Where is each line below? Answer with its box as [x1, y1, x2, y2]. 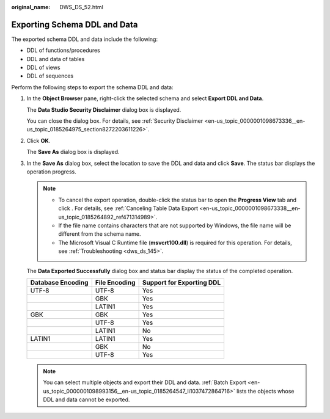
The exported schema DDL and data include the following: [11, 35, 158, 43]
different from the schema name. [58, 230, 141, 238]
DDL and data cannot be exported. [43, 396, 130, 403]
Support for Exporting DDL [142, 278, 221, 286]
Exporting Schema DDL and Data [11, 19, 138, 30]
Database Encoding [30, 278, 89, 286]
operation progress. [26, 168, 76, 175]
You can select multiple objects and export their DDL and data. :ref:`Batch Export [43, 379, 247, 386]
